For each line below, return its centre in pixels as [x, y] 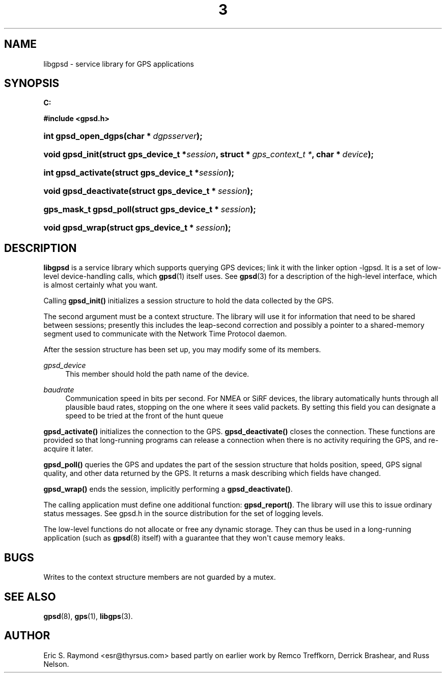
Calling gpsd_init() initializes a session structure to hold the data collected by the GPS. [189, 301]
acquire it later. [68, 449]
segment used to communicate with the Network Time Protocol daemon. [165, 334]
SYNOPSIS [32, 83]
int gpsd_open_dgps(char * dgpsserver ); [123, 136]
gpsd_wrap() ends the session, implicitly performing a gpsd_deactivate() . [168, 489]
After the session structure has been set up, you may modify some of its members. [182, 350]
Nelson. [56, 664]
